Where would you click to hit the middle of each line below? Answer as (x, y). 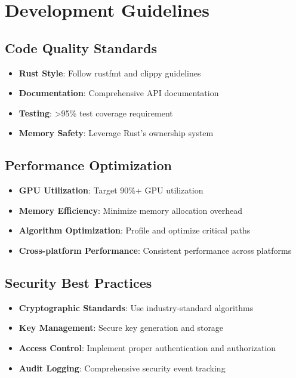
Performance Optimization (88, 165)
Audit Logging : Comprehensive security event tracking (122, 368)
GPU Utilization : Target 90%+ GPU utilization (111, 190)
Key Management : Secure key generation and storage (121, 328)
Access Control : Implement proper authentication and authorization (147, 347)
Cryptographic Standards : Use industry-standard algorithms (136, 307)
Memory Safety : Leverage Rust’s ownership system (116, 133)
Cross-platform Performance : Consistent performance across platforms (155, 250)
